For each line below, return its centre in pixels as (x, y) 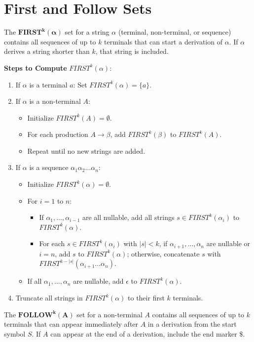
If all (35, 281)
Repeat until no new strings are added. (86, 150)
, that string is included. (132, 51)
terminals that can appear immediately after (71, 324)
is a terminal (48, 84)
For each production (58, 134)
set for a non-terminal (109, 314)
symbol (15, 333)
